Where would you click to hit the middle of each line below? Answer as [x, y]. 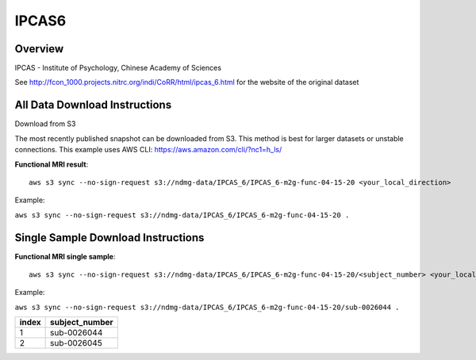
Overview [39, 49]
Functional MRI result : [52, 164]
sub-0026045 [76, 343]
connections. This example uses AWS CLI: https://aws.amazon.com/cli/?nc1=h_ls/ [148, 150]
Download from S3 [45, 124]
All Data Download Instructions [93, 105]
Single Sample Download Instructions [109, 237]
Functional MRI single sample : [65, 256]
